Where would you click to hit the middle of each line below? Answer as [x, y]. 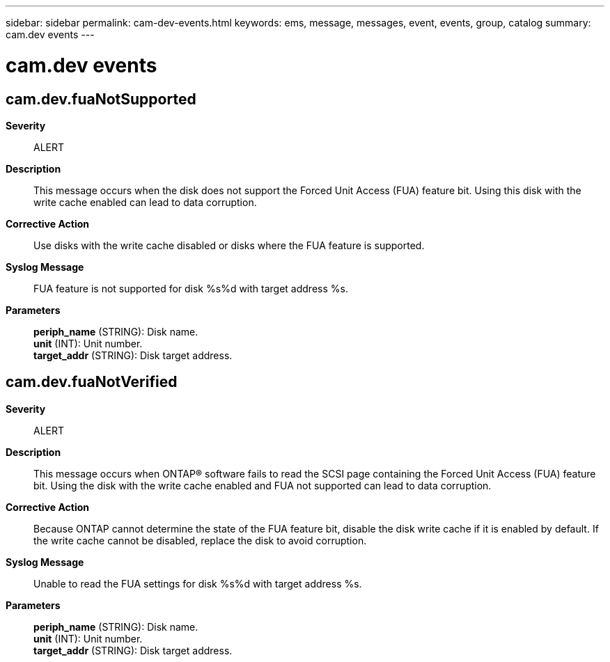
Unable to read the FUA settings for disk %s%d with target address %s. [198, 583]
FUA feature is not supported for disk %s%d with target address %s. [191, 288]
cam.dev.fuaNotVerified [92, 382]
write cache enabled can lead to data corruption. [145, 202]
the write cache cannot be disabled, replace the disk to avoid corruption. [200, 540]
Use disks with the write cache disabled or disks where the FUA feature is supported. [229, 245]
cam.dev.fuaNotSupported [101, 99]
